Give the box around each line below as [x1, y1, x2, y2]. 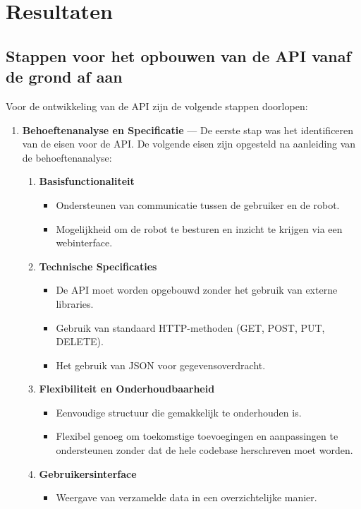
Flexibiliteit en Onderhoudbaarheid [39, 381, 215, 396]
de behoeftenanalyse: [22, 150, 112, 164]
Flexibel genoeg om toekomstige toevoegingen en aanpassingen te [56, 429, 338, 443]
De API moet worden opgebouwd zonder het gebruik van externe [56, 282, 338, 297]
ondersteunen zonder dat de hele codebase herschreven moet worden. [56, 443, 353, 457]
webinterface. [56, 235, 113, 250]
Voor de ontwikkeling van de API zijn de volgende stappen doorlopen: [6, 98, 308, 113]
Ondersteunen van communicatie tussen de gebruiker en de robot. [56, 197, 340, 212]
